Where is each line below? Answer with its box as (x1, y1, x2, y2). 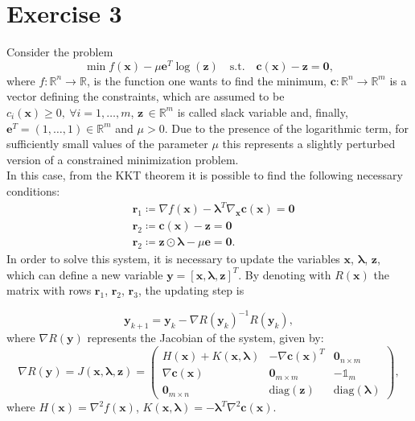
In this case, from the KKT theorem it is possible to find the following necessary (6, 167, 403, 184)
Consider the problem (6, 43, 113, 60)
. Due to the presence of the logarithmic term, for (164, 119, 409, 136)
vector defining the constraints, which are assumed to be (6, 88, 285, 105)
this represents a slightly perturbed (222, 135, 396, 152)
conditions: (6, 182, 60, 199)
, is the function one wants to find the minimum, (86, 72, 327, 89)
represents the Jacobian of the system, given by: (87, 329, 324, 346)
